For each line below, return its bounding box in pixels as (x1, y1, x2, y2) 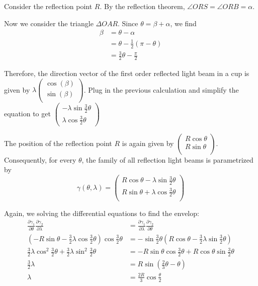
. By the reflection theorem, (100, 1, 185, 11)
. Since (118, 18, 138, 28)
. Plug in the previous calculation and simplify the (83, 84, 239, 95)
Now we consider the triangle (4, 18, 94, 28)
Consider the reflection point (4, 1, 93, 11)
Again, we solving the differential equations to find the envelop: (4, 207, 199, 218)
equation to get (4, 108, 51, 118)
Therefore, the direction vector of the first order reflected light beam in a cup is (4, 67, 249, 78)
